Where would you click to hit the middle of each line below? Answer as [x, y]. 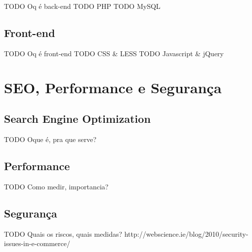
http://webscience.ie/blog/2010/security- [186, 234]
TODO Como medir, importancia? [56, 186]
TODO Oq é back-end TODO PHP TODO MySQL [82, 6]
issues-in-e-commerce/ [37, 243]
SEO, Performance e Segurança [113, 87]
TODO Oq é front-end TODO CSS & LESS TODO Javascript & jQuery [114, 53]
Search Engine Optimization [77, 119]
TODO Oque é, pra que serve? [50, 139]
